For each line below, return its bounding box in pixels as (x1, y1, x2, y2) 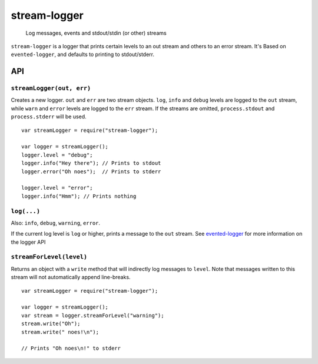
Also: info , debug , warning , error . (11, 219, 100, 226)
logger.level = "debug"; (21, 151, 93, 158)
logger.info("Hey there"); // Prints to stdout (21, 160, 161, 167)
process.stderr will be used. (11, 113, 87, 120)
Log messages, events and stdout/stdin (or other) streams (25, 29, 167, 37)
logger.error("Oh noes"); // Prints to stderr (21, 168, 161, 175)
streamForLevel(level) (11, 253, 88, 261)
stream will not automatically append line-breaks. (11, 274, 131, 281)
